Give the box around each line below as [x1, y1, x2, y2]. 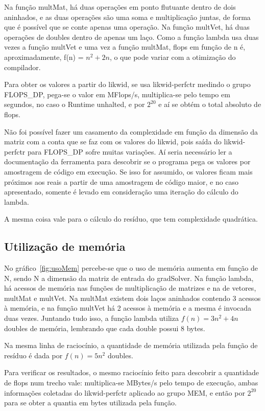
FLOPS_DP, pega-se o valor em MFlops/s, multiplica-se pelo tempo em [4, 89, 230, 99]
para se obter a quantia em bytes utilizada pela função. [4, 397, 177, 408]
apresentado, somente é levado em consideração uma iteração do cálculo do [4, 186, 238, 197]
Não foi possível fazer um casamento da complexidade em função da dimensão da [4, 126, 258, 137]
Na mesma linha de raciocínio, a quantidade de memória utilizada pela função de [4, 340, 258, 351]
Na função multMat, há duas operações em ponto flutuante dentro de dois [4, 2, 236, 12]
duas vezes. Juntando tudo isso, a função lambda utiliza [4, 313, 179, 323]
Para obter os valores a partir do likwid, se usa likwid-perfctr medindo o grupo [4, 79, 251, 90]
